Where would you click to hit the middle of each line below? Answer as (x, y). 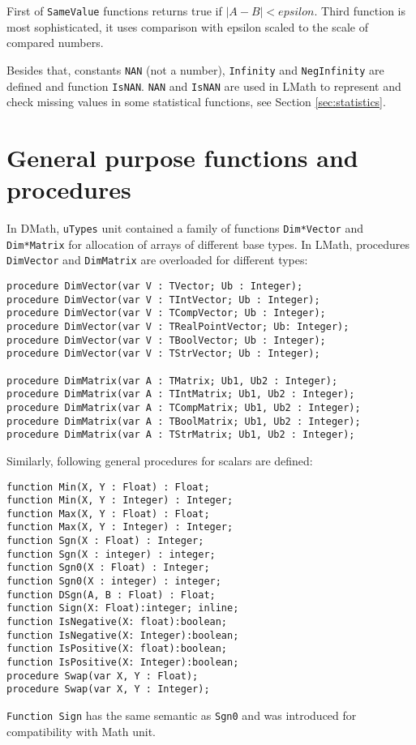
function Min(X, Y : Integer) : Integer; (120, 501)
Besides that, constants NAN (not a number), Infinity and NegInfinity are (195, 69)
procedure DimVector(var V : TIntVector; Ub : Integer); (163, 300)
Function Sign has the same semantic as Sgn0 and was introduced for (182, 715)
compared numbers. (55, 43)
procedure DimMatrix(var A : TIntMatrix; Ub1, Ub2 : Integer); (181, 394)
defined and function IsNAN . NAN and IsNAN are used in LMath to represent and (204, 86)
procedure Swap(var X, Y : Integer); (108, 689)
